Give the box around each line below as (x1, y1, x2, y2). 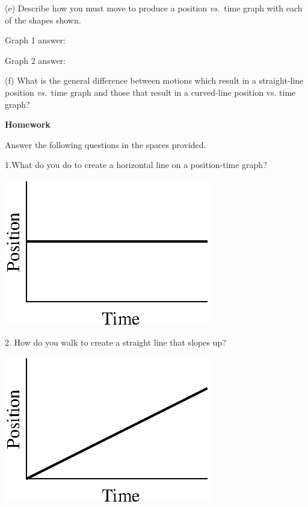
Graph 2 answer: (5, 54, 66, 66)
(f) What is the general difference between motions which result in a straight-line (5, 74, 304, 87)
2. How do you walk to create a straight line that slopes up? (5, 335, 226, 348)
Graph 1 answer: (5, 34, 66, 46)
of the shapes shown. (5, 13, 81, 26)
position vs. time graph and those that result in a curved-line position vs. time (5, 86, 296, 98)
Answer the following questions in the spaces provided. (5, 138, 206, 151)
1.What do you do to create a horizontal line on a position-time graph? (5, 158, 267, 171)
